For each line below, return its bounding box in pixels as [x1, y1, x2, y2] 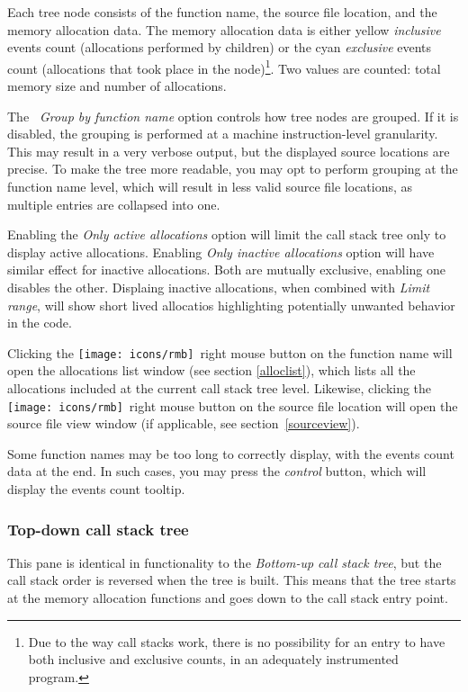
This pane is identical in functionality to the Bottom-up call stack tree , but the [7, 553, 442, 571]
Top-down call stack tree [7, 517, 189, 540]
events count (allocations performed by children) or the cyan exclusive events [7, 38, 432, 57]
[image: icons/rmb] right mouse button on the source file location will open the [7, 396, 458, 415]
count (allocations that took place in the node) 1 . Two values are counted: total [7, 56, 441, 77]
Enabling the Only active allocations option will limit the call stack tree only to [7, 225, 446, 244]
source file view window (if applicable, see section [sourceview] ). [7, 414, 360, 433]
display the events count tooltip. [7, 480, 185, 499]
